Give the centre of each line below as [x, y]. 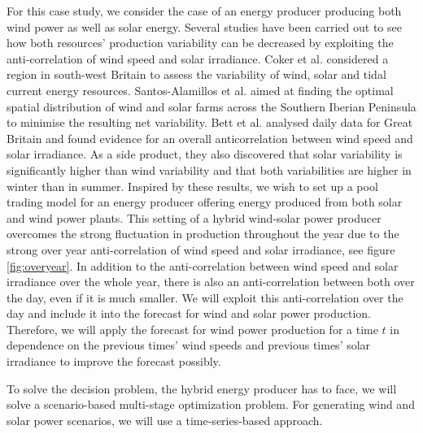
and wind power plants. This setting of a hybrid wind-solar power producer [194, 217]
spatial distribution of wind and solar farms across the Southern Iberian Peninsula [211, 106]
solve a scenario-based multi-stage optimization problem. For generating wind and [211, 404]
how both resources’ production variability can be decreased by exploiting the [200, 43]
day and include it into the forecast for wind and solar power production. [189, 313]
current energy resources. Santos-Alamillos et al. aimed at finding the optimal [200, 90]
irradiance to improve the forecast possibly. [114, 361]
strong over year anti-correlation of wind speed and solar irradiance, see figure [201, 249]
